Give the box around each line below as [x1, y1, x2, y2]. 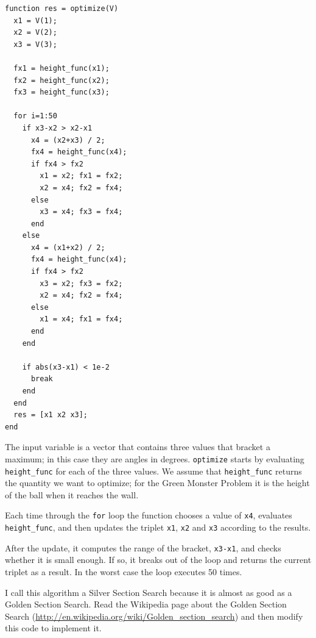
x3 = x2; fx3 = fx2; [40, 279, 123, 288]
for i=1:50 [13, 112, 57, 121]
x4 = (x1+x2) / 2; [30, 243, 105, 252]
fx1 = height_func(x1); [13, 63, 110, 73]
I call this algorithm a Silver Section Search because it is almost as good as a [5, 586, 292, 598]
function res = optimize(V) [5, 4, 119, 13]
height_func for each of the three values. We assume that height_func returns [5, 464, 302, 477]
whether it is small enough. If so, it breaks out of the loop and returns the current [5, 553, 312, 566]
